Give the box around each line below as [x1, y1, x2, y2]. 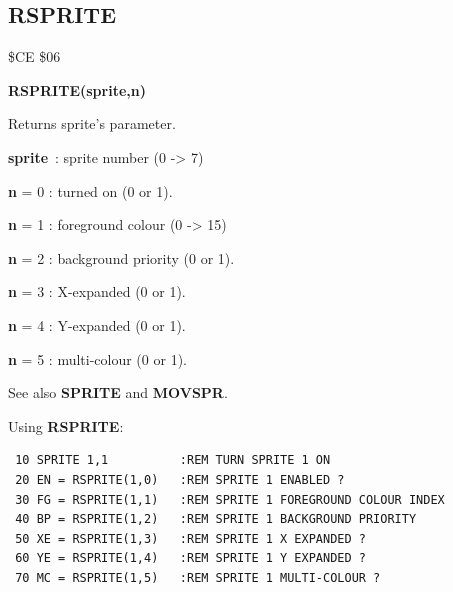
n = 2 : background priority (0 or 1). [8, 247, 235, 268]
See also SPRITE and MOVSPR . [8, 382, 228, 403]
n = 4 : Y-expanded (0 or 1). [8, 314, 186, 335]
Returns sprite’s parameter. [8, 113, 176, 134]
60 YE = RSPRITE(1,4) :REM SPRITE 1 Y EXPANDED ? [15, 551, 366, 566]
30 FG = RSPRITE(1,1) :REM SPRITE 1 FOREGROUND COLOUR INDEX [15, 492, 445, 507]
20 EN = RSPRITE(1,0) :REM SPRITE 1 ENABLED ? [15, 472, 345, 487]
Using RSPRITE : [8, 415, 124, 436]
